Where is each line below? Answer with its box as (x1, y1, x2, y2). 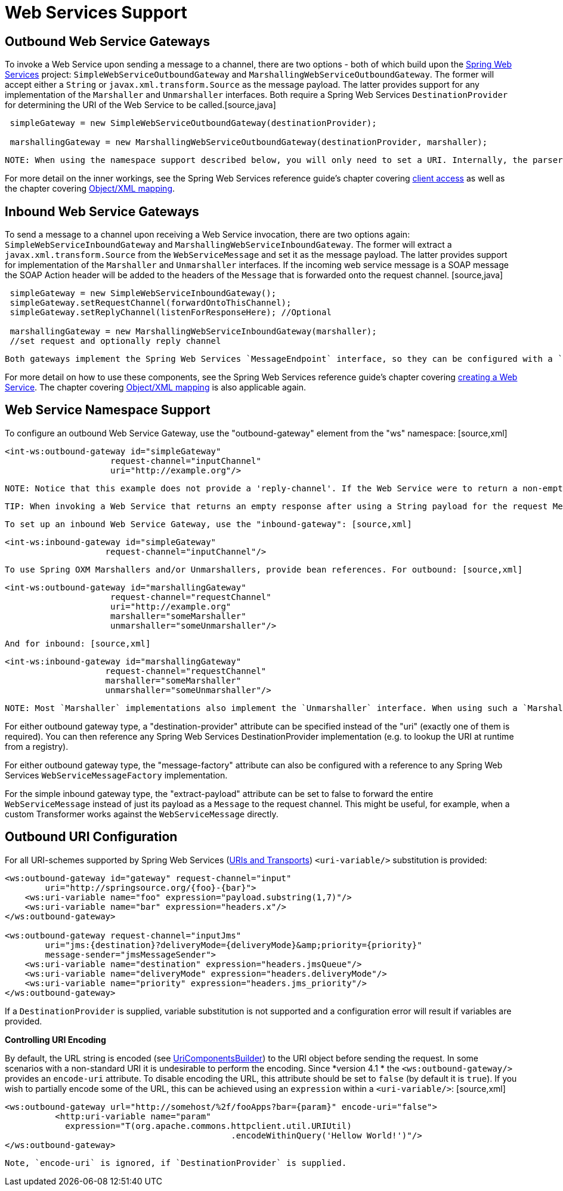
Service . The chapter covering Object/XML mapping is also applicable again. (5, 382, 306, 393)
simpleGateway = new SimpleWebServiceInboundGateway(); (10, 288, 277, 298)
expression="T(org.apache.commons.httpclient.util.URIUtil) (65, 1121, 352, 1131)
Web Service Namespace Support (5, 402, 211, 418)
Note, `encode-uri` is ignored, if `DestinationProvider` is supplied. (5, 1158, 347, 1168)
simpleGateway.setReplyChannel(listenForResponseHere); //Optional (10, 307, 332, 318)
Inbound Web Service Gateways (5, 204, 199, 219)
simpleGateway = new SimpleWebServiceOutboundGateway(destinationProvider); (10, 118, 377, 128)
